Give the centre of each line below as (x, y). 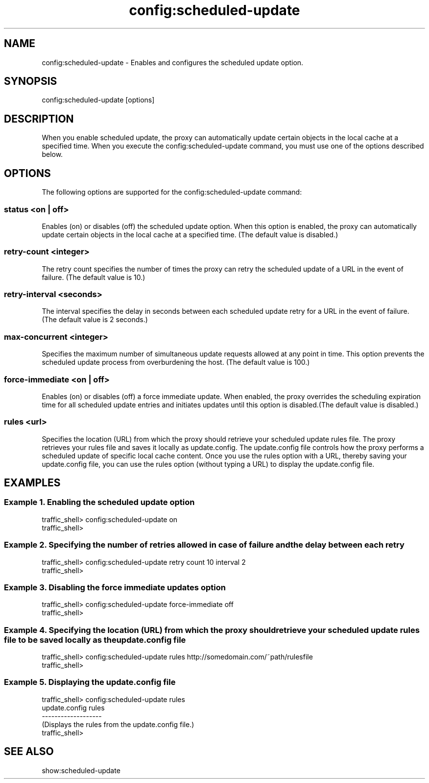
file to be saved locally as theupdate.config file (95, 640)
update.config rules (73, 707)
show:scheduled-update (81, 770)
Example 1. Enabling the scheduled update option (99, 502)
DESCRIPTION (39, 119)
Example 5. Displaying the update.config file (90, 682)
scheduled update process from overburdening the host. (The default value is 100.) (176, 362)
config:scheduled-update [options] (98, 100)
